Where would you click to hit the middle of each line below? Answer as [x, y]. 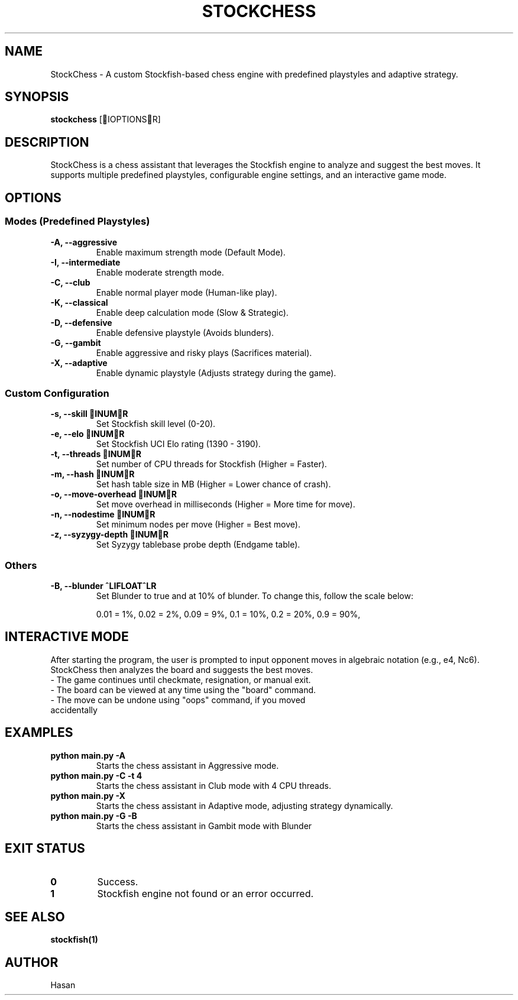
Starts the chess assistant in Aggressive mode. [187, 765]
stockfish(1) [74, 940]
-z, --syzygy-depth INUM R [109, 535]
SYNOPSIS [37, 97]
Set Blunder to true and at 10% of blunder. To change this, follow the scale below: [255, 596]
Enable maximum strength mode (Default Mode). [191, 252]
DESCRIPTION [47, 142]
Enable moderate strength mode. [160, 272]
